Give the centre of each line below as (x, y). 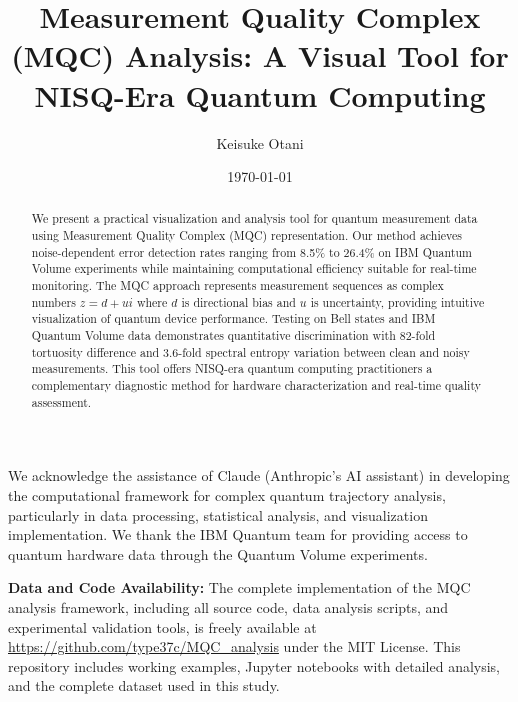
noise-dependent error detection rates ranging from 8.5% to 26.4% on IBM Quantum (251, 251)
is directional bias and (238, 301)
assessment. (61, 401)
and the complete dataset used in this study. (144, 685)
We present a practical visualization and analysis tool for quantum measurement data (254, 218)
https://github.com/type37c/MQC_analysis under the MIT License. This (234, 646)
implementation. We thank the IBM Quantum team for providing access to (238, 534)
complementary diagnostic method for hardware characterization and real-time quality (256, 385)
